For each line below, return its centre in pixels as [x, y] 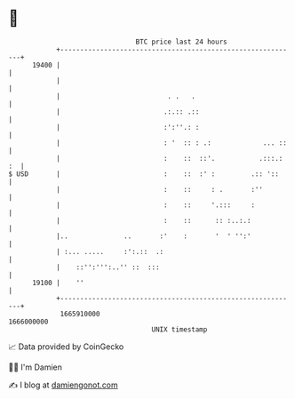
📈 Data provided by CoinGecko [66, 347]
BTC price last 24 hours [181, 42]
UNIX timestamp [179, 329]
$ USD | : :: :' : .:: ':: [144, 174]
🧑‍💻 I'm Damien [36, 367]
